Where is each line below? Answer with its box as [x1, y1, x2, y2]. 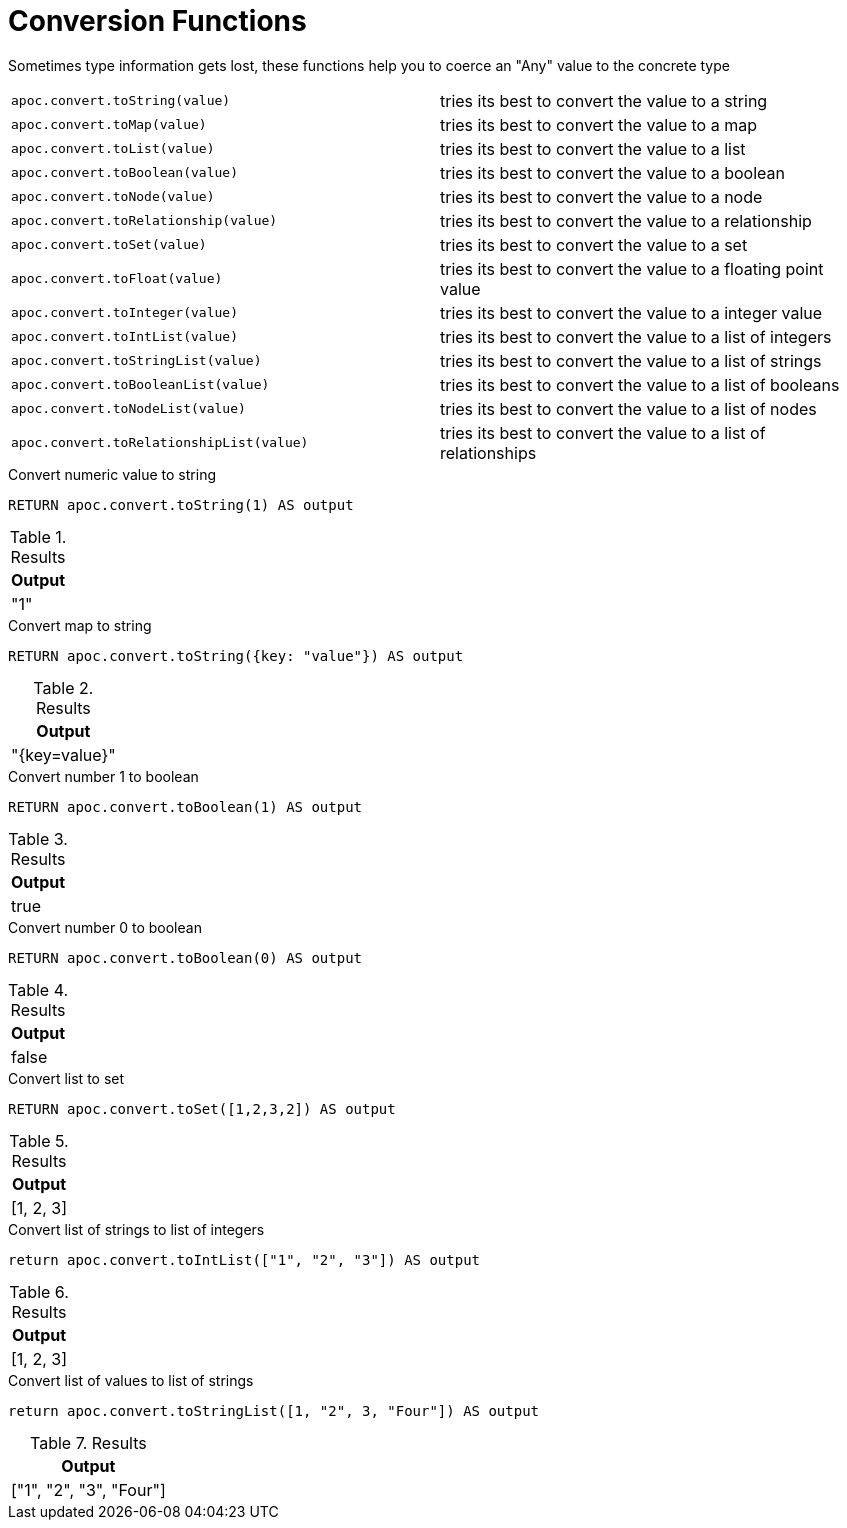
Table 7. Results [30, 1432, 147, 1453]
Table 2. [33, 677, 94, 698]
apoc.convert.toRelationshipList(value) [11, 435, 309, 451]
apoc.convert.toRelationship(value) [11, 213, 278, 229]
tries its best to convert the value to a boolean [440, 162, 785, 183]
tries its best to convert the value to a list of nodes [440, 398, 817, 419]
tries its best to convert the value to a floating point [440, 258, 824, 279]
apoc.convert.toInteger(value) [11, 305, 238, 321]
